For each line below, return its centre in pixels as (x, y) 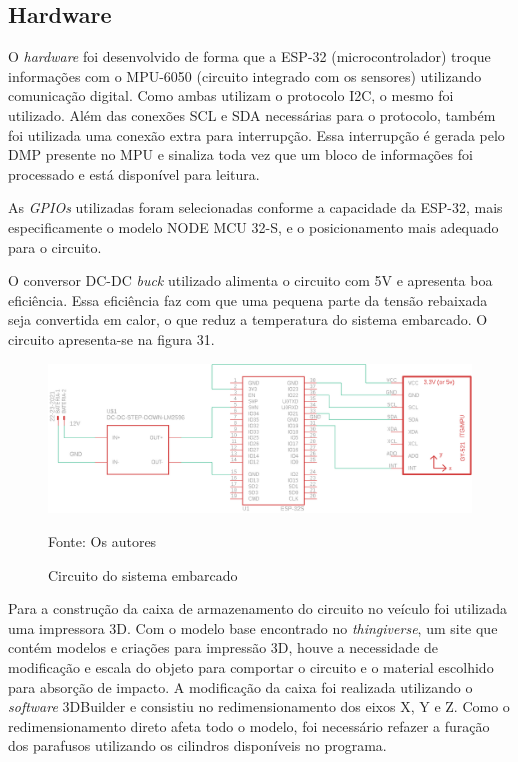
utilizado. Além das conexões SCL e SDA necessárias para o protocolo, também (252, 114)
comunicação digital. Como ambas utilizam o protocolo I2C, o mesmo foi (231, 95)
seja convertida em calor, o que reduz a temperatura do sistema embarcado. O (248, 319)
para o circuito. (55, 246)
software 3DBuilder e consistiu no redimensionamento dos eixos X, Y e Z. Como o (259, 706)
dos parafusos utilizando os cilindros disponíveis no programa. (197, 745)
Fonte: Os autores (102, 541)
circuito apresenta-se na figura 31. (111, 338)
